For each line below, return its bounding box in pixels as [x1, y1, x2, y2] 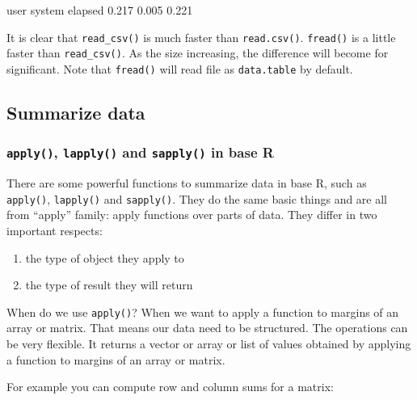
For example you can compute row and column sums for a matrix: [6, 378, 334, 395]
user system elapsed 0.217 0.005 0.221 [6, 2, 193, 18]
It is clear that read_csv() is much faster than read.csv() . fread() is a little [6, 28, 396, 45]
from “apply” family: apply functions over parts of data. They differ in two [6, 206, 377, 223]
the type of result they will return [25, 276, 193, 293]
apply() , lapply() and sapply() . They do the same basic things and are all [6, 190, 388, 207]
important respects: [6, 221, 103, 238]
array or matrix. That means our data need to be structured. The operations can [6, 319, 408, 336]
